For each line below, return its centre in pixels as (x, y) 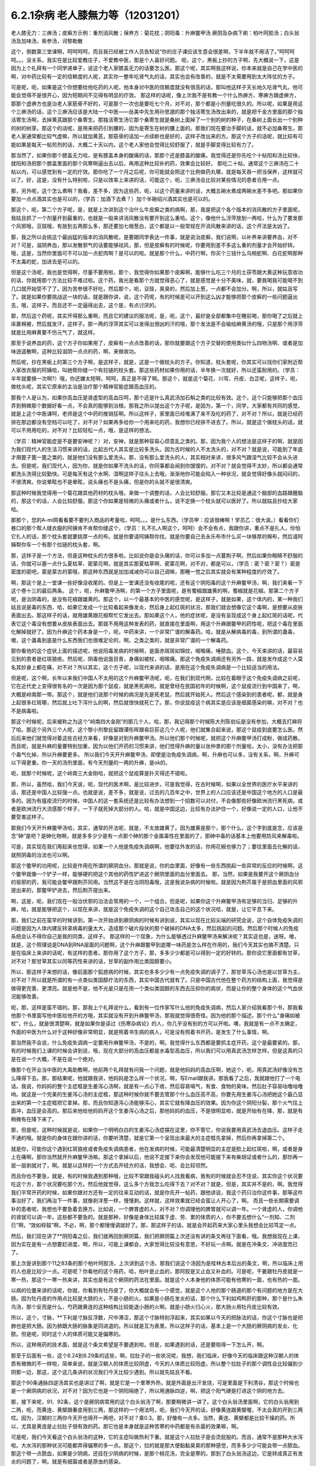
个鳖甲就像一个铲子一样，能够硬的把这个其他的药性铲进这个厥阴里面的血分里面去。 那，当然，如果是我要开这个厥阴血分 (155, 874)
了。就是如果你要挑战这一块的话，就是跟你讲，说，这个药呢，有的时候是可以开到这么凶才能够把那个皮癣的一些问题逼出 (154, 297)
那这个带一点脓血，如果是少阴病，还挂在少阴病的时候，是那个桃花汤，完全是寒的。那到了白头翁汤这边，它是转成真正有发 (157, 1454)
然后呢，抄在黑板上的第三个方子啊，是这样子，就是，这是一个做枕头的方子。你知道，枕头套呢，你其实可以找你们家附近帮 (157, 362)
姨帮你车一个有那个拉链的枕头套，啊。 (57, 545)
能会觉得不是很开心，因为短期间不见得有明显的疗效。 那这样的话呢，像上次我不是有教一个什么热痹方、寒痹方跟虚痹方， (155, 95)
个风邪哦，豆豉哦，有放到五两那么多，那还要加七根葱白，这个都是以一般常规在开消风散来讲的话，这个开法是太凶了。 (152, 226)
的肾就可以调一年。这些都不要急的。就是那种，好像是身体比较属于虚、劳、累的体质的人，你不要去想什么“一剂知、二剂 (153, 1217)
